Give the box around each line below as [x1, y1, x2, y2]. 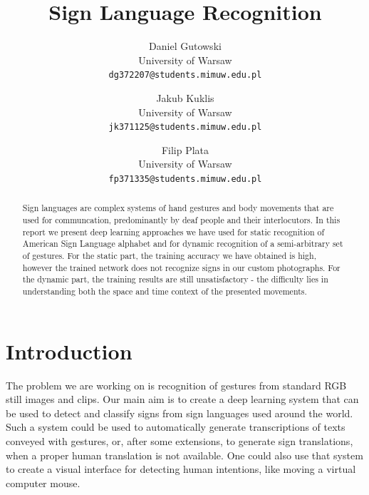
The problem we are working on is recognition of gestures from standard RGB [6, 377, 347, 392]
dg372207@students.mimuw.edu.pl [108, 70, 262, 81]
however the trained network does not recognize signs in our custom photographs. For [22, 261, 341, 273]
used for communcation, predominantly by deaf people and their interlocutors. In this [22, 214, 341, 226]
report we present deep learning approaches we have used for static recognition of [22, 225, 325, 238]
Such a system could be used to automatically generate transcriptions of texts [6, 419, 345, 434]
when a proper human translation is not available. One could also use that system [6, 447, 363, 462]
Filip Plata [161, 142, 209, 157]
